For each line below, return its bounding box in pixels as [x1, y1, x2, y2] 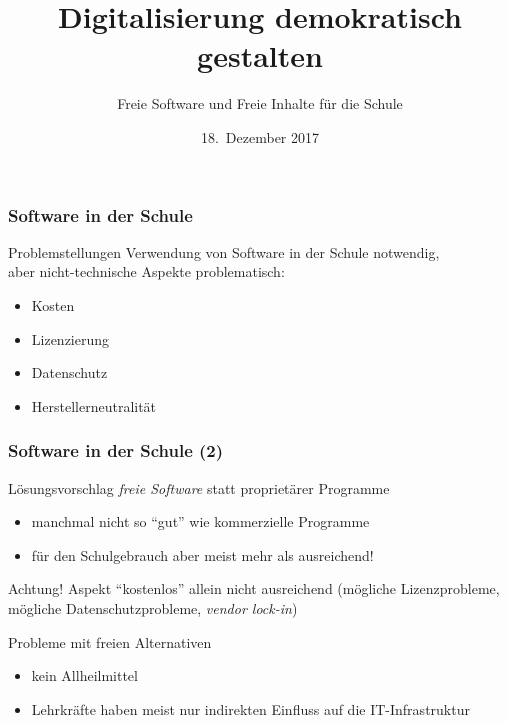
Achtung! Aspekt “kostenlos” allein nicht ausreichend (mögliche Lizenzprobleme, [8, 578, 500, 599]
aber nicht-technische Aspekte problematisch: [8, 261, 285, 282]
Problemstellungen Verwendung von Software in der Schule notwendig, [8, 241, 440, 262]
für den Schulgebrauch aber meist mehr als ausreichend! [31, 544, 374, 565]
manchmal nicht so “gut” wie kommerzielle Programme [31, 511, 370, 532]
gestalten [197, 35, 323, 76]
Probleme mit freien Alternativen [8, 631, 212, 652]
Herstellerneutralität [31, 395, 157, 416]
